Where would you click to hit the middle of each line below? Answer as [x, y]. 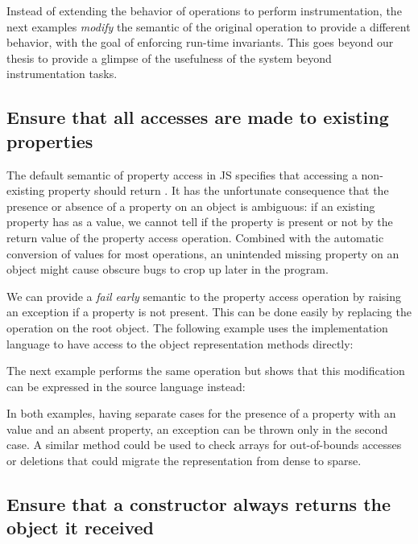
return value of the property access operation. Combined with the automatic [195, 237]
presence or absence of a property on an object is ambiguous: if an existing [191, 206]
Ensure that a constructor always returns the [199, 504]
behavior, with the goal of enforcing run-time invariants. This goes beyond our [200, 42]
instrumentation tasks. [62, 74]
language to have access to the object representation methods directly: [180, 343]
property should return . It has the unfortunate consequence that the [218, 190]
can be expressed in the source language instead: [126, 386]
